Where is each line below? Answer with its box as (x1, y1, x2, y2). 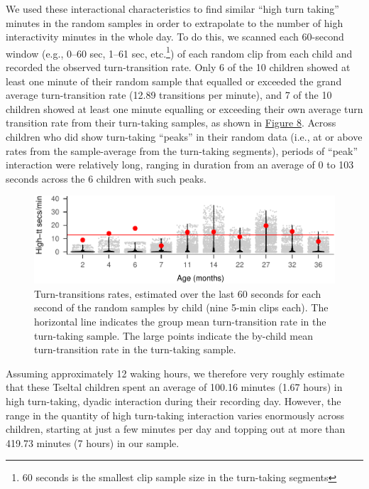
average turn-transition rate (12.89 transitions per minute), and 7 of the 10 (6, 87, 332, 102)
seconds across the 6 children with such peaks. (6, 171, 206, 186)
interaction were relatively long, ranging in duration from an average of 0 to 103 (6, 157, 354, 172)
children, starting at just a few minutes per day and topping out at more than (6, 421, 346, 436)
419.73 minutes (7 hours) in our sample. (6, 435, 180, 450)
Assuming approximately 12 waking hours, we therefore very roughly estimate (6, 365, 345, 380)
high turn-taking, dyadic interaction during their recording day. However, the (6, 393, 341, 408)
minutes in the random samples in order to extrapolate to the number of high (6, 15, 343, 30)
